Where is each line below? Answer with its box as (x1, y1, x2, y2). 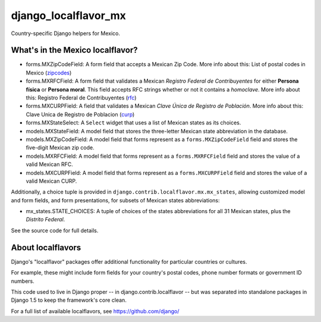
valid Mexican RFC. (26, 161, 74, 168)
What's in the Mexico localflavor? (11, 45, 138, 55)
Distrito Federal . (26, 216, 65, 223)
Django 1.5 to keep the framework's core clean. (11, 296, 127, 304)
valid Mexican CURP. (26, 177, 77, 185)
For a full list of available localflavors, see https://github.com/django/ (11, 307, 180, 315)
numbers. (11, 277, 35, 285)
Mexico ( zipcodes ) (26, 69, 72, 76)
